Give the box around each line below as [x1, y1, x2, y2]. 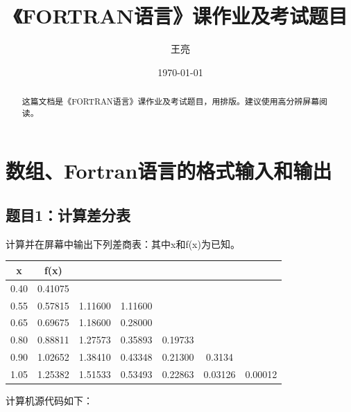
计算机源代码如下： [6, 393, 93, 408]
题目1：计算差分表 [6, 204, 131, 225]
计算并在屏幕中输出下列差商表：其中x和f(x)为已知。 [6, 236, 240, 251]
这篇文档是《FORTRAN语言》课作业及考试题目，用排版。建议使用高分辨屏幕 [22, 96, 320, 107]
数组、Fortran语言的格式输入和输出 [6, 156, 332, 185]
